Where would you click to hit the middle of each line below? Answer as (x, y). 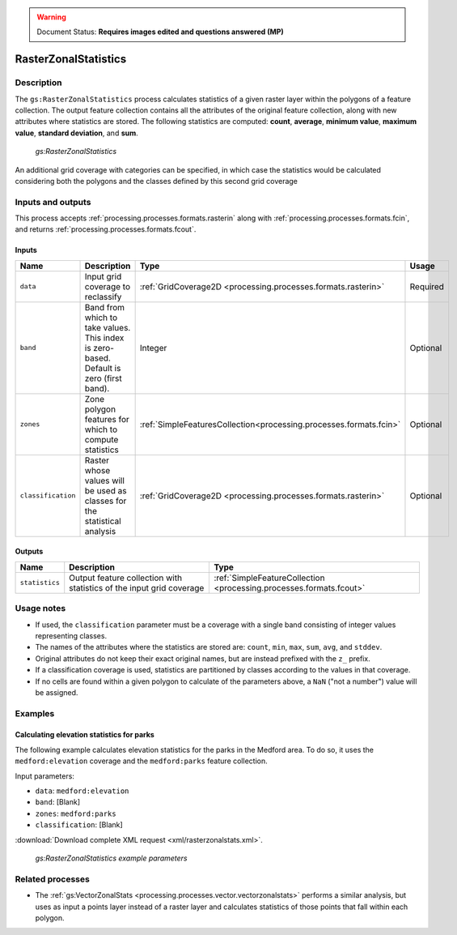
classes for (106, 501)
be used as (106, 490)
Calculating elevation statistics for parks (85, 735)
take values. (108, 327)
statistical (103, 521)
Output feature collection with (125, 578)
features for (107, 419)
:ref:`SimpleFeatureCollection (269, 578)
